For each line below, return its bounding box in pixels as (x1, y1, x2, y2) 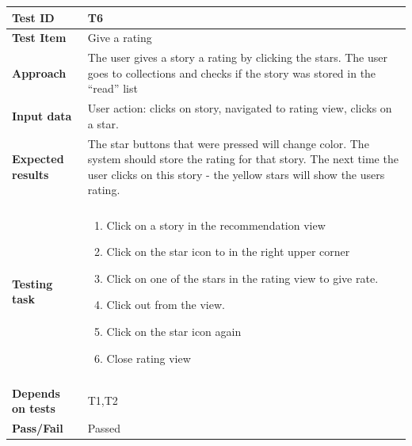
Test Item (12, 29, 67, 46)
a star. (87, 115, 119, 132)
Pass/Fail (12, 420, 63, 436)
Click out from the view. (106, 296, 225, 313)
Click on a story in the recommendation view (106, 216, 326, 233)
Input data (12, 108, 72, 124)
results (12, 166, 49, 182)
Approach (12, 64, 67, 81)
